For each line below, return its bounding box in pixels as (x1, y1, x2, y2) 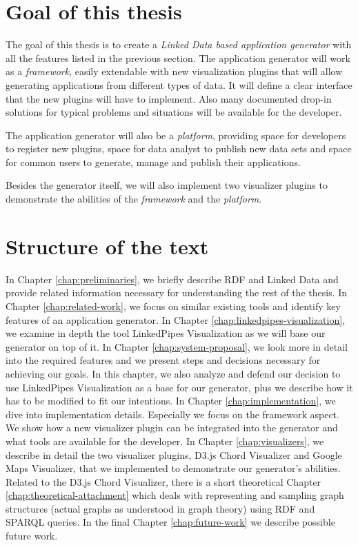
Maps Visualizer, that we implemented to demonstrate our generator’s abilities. (6, 461, 341, 475)
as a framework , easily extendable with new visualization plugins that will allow (6, 64, 343, 79)
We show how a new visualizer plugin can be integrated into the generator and (6, 420, 338, 435)
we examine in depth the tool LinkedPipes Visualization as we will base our (6, 326, 326, 340)
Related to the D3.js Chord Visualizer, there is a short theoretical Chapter (6, 474, 321, 489)
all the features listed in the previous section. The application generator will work (6, 50, 350, 65)
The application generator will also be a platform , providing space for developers (6, 127, 346, 142)
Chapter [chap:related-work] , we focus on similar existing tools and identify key (6, 298, 341, 313)
